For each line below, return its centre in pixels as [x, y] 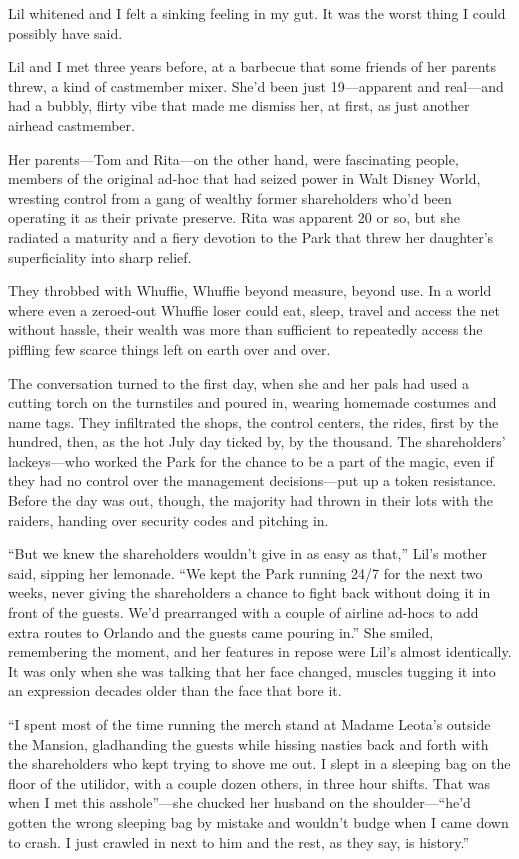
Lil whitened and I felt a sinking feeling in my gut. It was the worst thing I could [257, 13]
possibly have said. [65, 32]
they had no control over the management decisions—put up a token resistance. [252, 480]
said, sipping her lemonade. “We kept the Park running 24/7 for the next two [245, 572]
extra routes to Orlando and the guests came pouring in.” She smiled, [221, 631]
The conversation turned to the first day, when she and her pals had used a [238, 382]
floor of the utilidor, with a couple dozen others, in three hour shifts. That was [249, 782]
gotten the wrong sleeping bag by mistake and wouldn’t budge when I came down [258, 821]
